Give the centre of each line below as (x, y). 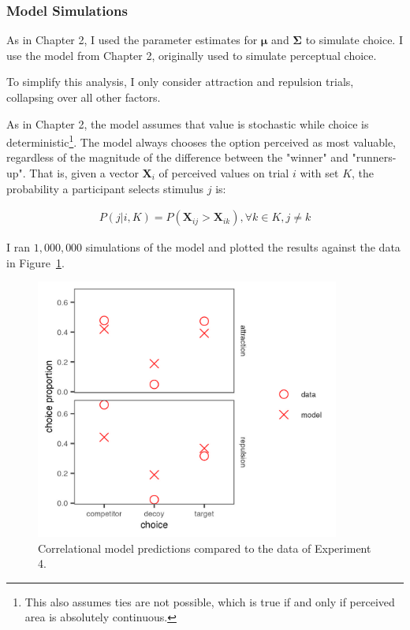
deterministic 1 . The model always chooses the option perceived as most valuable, (201, 141)
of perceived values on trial (224, 173)
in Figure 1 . (35, 262)
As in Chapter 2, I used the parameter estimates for (132, 40)
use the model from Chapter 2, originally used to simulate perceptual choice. (192, 55)
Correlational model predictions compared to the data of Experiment (205, 548)
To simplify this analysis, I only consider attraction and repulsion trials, (180, 82)
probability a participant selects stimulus (105, 188)
